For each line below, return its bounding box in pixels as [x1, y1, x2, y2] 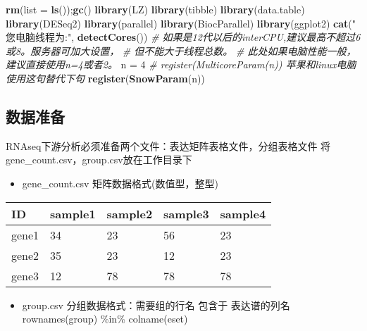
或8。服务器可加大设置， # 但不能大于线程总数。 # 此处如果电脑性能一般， [6, 43, 356, 58]
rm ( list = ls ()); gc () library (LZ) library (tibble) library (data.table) [6, 2, 305, 16]
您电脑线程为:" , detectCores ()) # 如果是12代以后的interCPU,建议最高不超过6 [6, 30, 361, 44]
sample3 [163, 205, 209, 222]
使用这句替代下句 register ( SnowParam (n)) [6, 70, 205, 85]
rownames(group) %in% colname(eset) [22, 311, 188, 326]
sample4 [220, 205, 266, 222]
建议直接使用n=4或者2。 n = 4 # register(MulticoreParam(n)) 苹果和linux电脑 [6, 57, 356, 72]
